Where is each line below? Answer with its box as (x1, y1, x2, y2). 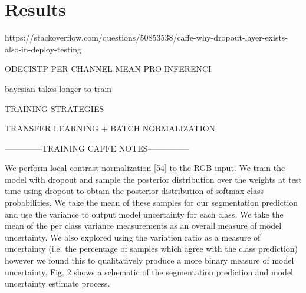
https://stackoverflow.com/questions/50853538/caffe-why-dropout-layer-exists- (5, 31, 288, 44)
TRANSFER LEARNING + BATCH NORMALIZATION (5, 122, 216, 134)
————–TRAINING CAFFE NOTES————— (5, 141, 189, 154)
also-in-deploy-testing (5, 42, 82, 55)
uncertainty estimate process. (5, 277, 110, 289)
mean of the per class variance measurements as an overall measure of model (5, 219, 282, 232)
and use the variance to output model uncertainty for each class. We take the (5, 208, 284, 220)
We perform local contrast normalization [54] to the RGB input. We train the (5, 162, 285, 174)
